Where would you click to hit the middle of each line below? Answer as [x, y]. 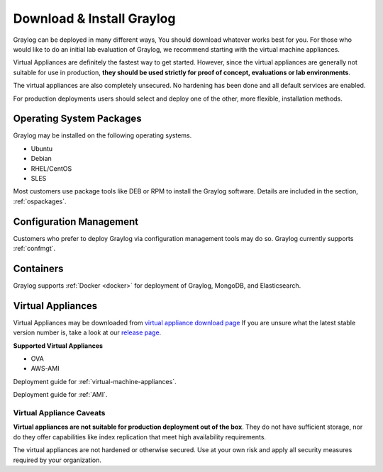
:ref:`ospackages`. [40, 201]
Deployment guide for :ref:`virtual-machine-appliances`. [95, 381]
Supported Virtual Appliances [58, 345]
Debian [41, 159]
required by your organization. [57, 460]
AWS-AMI [45, 369]
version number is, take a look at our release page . [87, 332]
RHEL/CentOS [51, 168]
